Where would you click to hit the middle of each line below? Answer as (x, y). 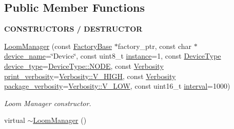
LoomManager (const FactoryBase (58, 46)
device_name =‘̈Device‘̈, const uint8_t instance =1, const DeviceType (113, 56)
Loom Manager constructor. (48, 103)
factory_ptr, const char (155, 46)
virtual (15, 120)
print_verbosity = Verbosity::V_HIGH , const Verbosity (90, 76)
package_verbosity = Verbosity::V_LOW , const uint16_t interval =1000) (117, 86)
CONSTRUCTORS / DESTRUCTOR (73, 29)
